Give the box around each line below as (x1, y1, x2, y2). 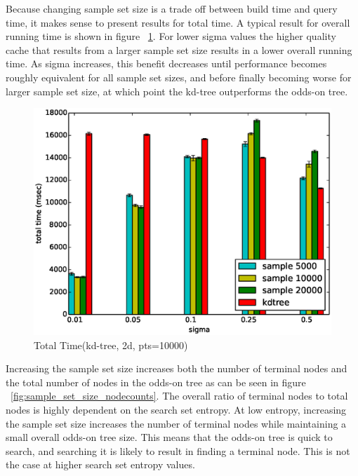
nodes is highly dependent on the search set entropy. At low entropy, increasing (6, 402, 347, 416)
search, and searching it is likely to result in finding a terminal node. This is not (6, 443, 350, 458)
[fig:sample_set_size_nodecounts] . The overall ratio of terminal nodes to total (11, 388, 348, 403)
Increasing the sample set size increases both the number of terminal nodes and (6, 361, 347, 376)
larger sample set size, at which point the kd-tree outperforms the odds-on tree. (6, 83, 348, 98)
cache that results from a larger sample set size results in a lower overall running (6, 42, 352, 57)
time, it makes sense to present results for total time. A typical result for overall (6, 15, 350, 29)
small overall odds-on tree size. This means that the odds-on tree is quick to (6, 430, 333, 444)
